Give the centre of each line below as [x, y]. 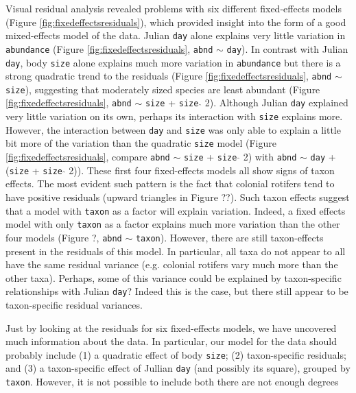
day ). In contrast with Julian [287, 48]
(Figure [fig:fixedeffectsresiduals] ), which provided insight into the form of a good [176, 22]
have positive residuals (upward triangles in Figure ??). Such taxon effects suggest [178, 197]
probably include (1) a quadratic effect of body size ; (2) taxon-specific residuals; [176, 354]
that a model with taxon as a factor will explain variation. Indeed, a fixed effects [176, 210]
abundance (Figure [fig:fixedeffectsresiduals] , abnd [109, 48]
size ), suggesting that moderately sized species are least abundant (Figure [163, 89]
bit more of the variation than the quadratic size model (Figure [141, 143]
